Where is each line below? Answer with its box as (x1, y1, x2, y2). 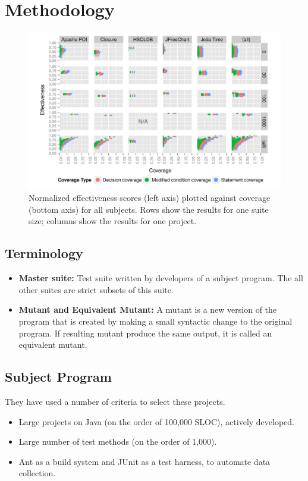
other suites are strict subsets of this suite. (18, 283, 174, 295)
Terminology (5, 244, 83, 262)
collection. (18, 467, 56, 479)
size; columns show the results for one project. (29, 215, 197, 227)
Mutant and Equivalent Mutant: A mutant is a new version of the (18, 303, 277, 316)
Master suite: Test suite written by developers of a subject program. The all (18, 272, 303, 284)
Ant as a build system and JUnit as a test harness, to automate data (18, 455, 271, 467)
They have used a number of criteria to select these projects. (5, 395, 225, 408)
